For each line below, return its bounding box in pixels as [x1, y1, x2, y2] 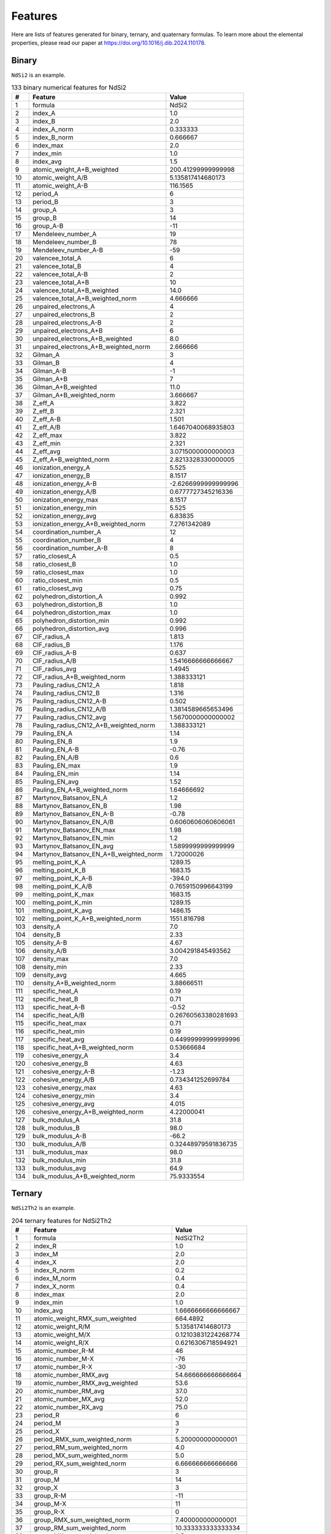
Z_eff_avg [32, 447, 61, 455]
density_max [32, 954, 69, 963]
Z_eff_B [32, 407, 55, 415]
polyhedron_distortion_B [32, 600, 103, 609]
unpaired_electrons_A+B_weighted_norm [32, 342, 151, 351]
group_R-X [34, 1507, 65, 1516]
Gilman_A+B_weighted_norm [32, 390, 116, 399]
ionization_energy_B [32, 471, 90, 480]
